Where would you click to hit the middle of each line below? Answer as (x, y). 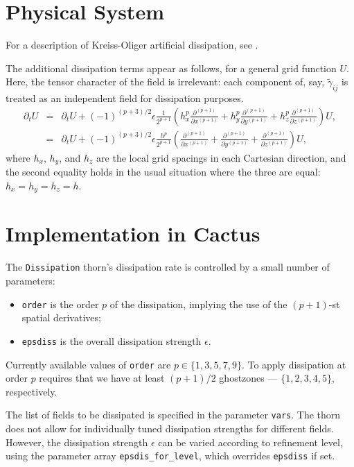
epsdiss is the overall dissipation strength (112, 340)
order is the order (60, 304)
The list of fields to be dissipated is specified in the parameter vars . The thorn (173, 415)
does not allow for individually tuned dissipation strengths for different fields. (170, 428)
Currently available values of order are (88, 364)
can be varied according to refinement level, (250, 442)
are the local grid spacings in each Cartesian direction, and (221, 157)
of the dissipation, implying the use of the (198, 304)
